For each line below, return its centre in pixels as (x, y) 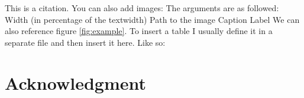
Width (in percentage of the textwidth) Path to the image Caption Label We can (152, 19)
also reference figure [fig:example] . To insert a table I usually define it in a (139, 31)
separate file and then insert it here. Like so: (85, 42)
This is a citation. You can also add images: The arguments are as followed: (142, 8)
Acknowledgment (75, 82)
